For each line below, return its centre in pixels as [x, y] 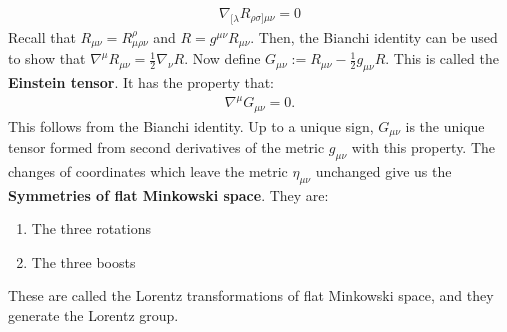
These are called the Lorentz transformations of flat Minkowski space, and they [251, 295]
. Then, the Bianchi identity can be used [374, 36]
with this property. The [423, 147]
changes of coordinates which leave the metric [148, 170]
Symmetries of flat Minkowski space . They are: [168, 194]
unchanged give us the [383, 170]
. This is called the [442, 58]
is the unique [445, 125]
